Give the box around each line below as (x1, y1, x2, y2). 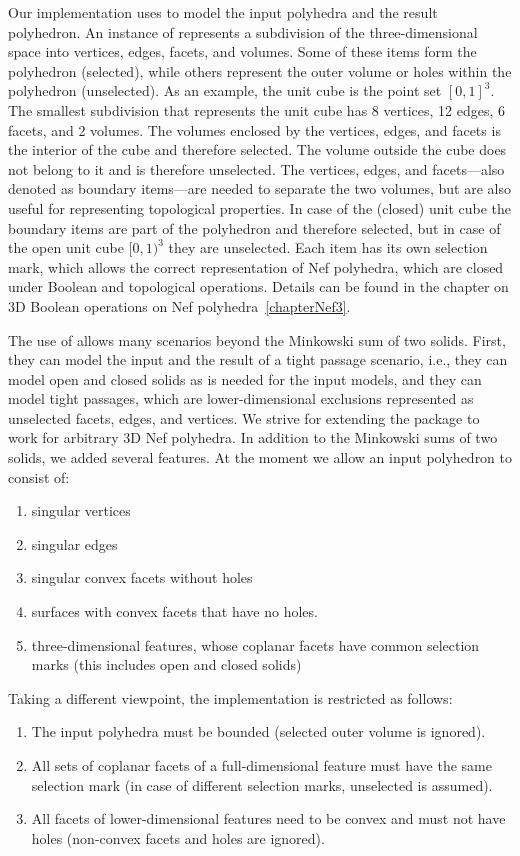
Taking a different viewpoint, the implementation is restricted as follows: (8, 687, 453, 708)
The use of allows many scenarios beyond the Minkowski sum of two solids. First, (8, 329, 506, 350)
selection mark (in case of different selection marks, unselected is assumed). (31, 774, 493, 795)
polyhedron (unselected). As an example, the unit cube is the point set (8, 80, 442, 101)
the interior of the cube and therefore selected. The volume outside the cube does (8, 139, 507, 160)
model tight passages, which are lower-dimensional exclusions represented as (8, 388, 474, 409)
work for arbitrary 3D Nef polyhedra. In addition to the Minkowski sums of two (8, 427, 498, 448)
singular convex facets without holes (31, 567, 253, 588)
